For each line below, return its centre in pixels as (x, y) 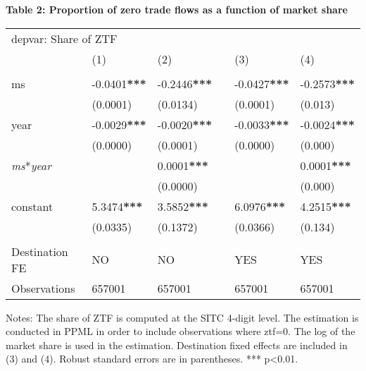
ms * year (31, 165)
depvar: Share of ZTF (64, 38)
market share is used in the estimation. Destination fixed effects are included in (177, 345)
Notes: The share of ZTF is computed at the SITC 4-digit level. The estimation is (182, 317)
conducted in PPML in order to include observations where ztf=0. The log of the (181, 331)
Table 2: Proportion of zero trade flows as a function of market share (177, 9)
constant (32, 206)
